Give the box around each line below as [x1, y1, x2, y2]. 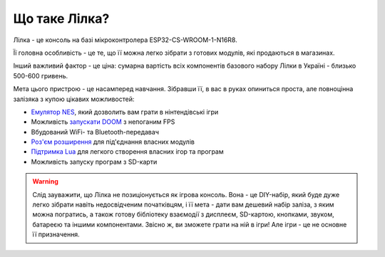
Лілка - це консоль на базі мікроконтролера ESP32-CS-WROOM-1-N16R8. [13, 36, 238, 44]
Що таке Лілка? [13, 11, 110, 26]
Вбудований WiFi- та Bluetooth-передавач [31, 127, 160, 136]
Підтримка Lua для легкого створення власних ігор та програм [31, 147, 224, 156]
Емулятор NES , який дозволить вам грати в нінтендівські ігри [31, 107, 219, 116]
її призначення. [32, 230, 80, 238]
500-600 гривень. [13, 71, 68, 80]
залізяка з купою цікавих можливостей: [13, 95, 135, 103]
